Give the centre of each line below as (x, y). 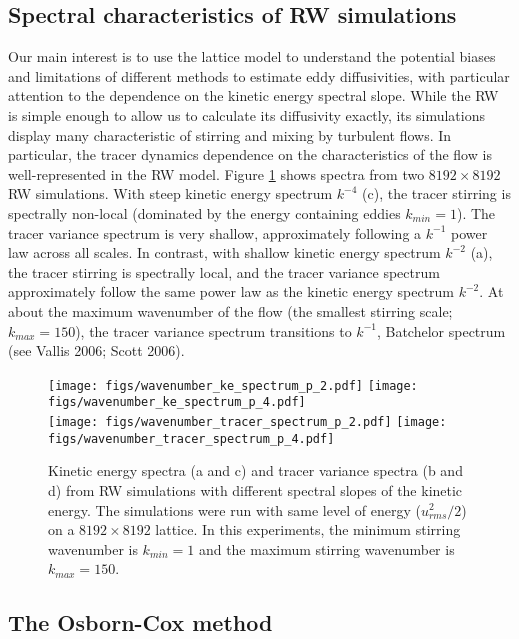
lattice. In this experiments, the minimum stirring (308, 529)
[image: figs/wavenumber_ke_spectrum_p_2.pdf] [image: (233, 385)
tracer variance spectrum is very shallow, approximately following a (215, 232)
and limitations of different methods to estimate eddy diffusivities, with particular (259, 75)
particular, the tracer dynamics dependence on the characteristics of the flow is (250, 154)
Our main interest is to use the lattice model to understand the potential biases (252, 56)
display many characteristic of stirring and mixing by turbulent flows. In (230, 134)
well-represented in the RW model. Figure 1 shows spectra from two (216, 173)
